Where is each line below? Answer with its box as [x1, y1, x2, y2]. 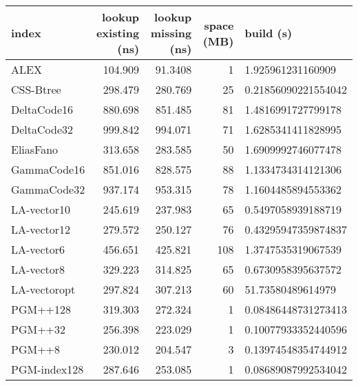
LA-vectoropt [11, 281, 76, 297]
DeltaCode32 [11, 121, 74, 137]
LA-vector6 [11, 241, 65, 257]
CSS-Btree [11, 81, 61, 97]
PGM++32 [11, 321, 66, 337]
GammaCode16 [11, 161, 85, 177]
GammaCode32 [11, 181, 85, 197]
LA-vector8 [11, 261, 65, 277]
